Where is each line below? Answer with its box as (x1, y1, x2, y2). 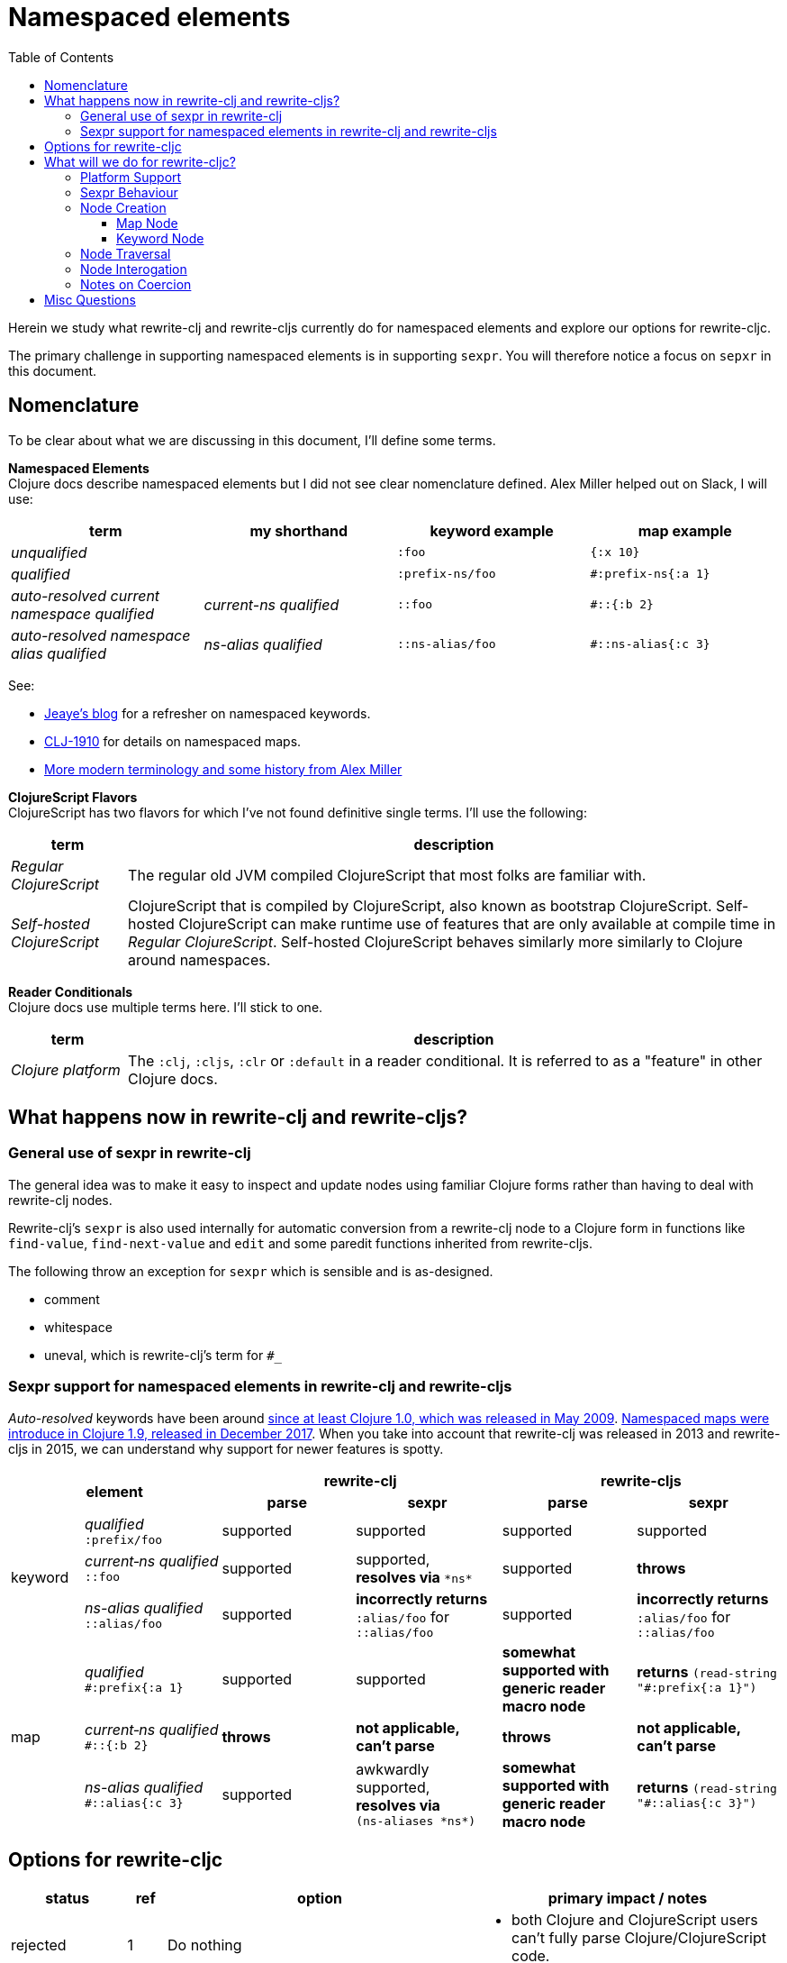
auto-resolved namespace (11, 625, 191, 644)
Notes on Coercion (80, 276, 192, 292)
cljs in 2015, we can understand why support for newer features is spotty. (8, 1440, 444, 1456)
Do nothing (167, 1936, 242, 1955)
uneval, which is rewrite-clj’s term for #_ (44, 1347, 282, 1363)
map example (638, 521, 732, 540)
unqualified (11, 543, 87, 562)
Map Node (116, 215, 178, 231)
